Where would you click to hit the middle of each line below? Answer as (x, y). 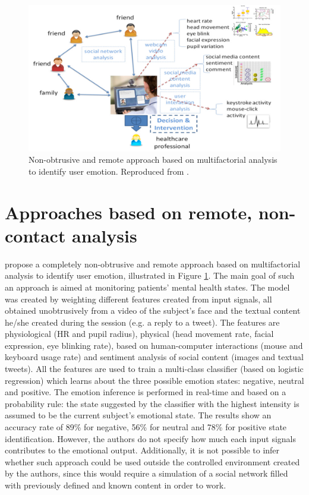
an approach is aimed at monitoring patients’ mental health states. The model (147, 287)
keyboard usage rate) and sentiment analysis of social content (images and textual (154, 357)
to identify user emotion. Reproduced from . (109, 171)
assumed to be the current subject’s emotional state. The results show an (138, 415)
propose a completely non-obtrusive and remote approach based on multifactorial (153, 264)
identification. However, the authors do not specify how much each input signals (150, 438)
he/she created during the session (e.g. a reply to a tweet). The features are (142, 322)
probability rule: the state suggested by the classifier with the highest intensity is (152, 403)
